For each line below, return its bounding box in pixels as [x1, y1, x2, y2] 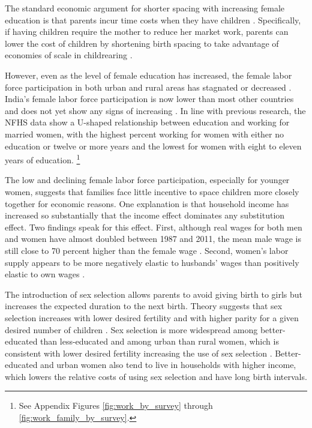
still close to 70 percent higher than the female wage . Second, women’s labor [5, 244, 289, 256]
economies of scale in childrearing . [5, 49, 133, 61]
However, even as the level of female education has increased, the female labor [5, 68, 292, 81]
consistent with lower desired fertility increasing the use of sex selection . [5, 346, 272, 359]
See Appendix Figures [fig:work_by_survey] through [19, 399, 213, 412]
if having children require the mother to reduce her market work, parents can [5, 25, 289, 38]
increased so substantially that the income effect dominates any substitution [5, 209, 285, 222]
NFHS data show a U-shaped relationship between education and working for [5, 116, 290, 128]
